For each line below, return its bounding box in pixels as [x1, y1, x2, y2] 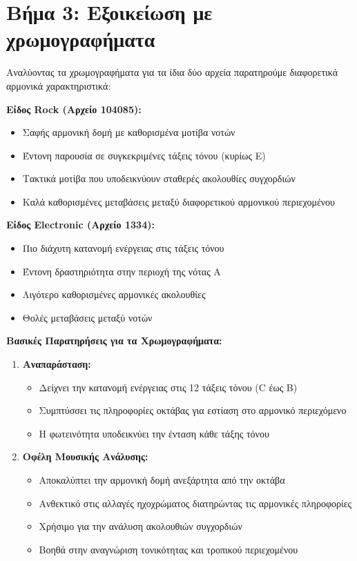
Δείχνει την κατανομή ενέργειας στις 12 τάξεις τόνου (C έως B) [39, 380, 298, 394]
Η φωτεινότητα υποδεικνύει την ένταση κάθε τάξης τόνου [39, 426, 269, 440]
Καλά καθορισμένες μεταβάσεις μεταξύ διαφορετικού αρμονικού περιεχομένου [22, 194, 336, 208]
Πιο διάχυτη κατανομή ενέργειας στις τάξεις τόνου [22, 241, 224, 255]
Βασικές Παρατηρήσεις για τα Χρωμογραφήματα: [6, 333, 222, 348]
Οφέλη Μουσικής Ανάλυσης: [22, 449, 148, 464]
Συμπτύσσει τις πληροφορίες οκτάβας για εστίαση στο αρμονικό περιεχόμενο [39, 403, 347, 417]
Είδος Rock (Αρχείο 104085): [6, 101, 142, 116]
